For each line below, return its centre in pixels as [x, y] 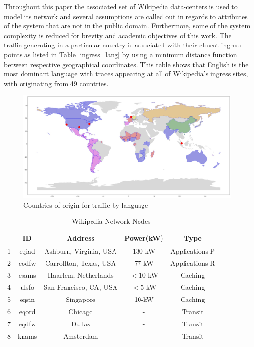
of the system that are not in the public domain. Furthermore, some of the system [127, 26]
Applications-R [193, 263]
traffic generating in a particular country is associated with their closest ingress [123, 45]
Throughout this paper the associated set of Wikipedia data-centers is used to [121, 6]
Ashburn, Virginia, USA [81, 250]
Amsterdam [81, 335]
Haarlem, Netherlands [81, 275]
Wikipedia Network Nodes [111, 221]
